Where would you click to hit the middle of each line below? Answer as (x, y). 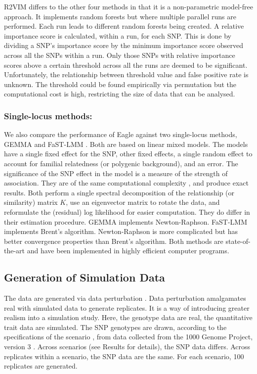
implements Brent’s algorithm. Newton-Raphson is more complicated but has (121, 231)
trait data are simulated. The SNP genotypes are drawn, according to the (115, 327)
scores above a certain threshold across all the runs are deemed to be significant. (126, 65)
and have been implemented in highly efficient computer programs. (128, 251)
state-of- (238, 241)
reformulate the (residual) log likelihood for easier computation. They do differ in (127, 211)
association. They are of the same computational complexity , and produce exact (126, 183)
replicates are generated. (41, 366)
